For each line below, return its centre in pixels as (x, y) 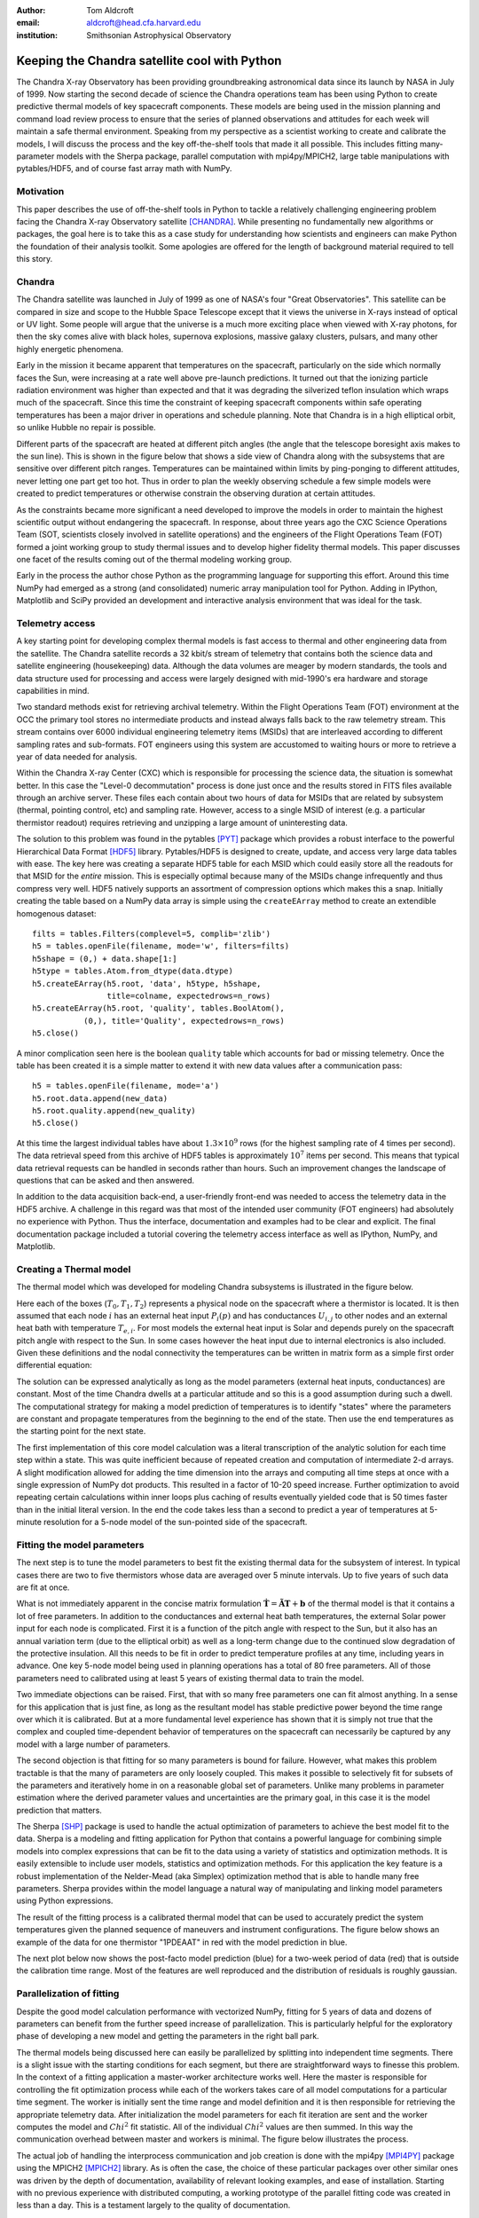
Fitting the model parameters (80, 1545)
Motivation (40, 192)
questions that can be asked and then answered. (106, 1181)
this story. (35, 259)
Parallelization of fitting (68, 1994)
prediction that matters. (59, 1810)
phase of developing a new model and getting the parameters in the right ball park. (168, 2036)
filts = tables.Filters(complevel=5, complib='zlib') (151, 933)
